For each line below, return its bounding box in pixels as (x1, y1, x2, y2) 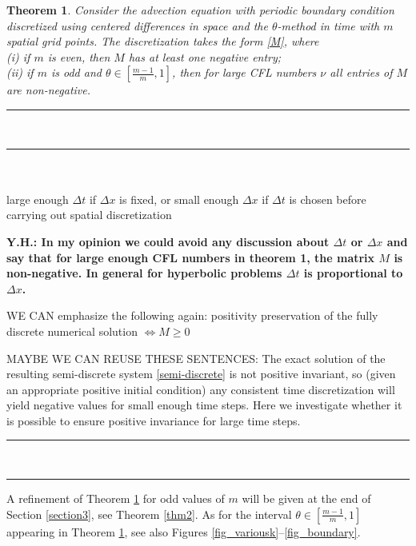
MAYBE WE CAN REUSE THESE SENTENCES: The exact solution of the (6, 349, 386, 366)
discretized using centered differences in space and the (6, 17, 268, 34)
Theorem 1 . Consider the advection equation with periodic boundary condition (6, 2, 394, 18)
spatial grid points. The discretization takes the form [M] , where (6, 33, 319, 50)
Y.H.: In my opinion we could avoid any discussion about (6, 233, 330, 249)
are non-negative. (6, 82, 91, 98)
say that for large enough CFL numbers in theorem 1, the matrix (6, 249, 375, 265)
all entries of (330, 64, 393, 81)
